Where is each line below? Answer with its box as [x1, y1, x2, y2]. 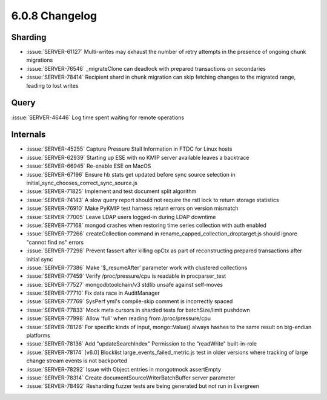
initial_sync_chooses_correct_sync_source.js [26, 179, 137, 186]
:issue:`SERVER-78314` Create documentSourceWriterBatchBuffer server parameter [26, 374, 236, 381]
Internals [11, 130, 46, 140]
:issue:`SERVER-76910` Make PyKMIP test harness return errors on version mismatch [26, 205, 239, 212]
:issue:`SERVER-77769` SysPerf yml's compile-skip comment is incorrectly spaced [26, 298, 233, 305]
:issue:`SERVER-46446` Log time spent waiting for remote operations [11, 114, 185, 121]
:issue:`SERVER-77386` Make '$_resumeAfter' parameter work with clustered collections [26, 264, 248, 271]
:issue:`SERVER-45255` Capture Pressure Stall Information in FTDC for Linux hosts [26, 145, 233, 152]
